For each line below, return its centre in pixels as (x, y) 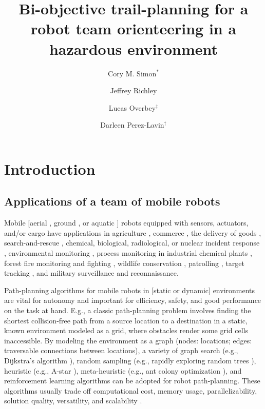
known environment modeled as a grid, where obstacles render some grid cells (126, 330)
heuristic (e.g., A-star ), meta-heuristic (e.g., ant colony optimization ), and (123, 370)
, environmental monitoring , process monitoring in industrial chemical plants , (128, 253)
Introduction (50, 168)
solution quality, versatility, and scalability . (73, 401)
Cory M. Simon (132, 73)
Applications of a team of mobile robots (112, 201)
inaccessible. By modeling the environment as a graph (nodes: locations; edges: (128, 340)
